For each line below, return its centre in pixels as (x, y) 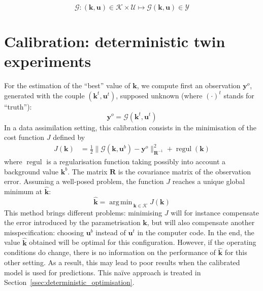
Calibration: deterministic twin (115, 41)
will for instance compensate (215, 212)
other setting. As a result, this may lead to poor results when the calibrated (122, 262)
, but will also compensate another (201, 222)
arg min (121, 202)
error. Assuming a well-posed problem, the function (84, 181)
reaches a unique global (209, 181)
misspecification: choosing (44, 232)
